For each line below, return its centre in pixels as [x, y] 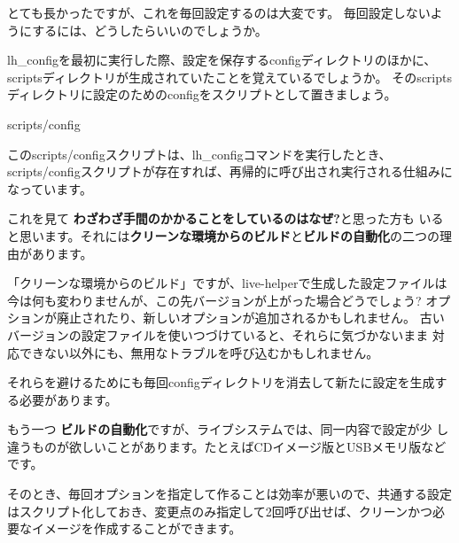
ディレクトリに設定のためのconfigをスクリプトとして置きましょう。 [202, 94]
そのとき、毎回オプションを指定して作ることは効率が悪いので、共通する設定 [230, 494]
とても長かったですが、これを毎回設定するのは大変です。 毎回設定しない [219, 12]
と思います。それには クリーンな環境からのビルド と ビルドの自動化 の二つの [223, 235]
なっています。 [50, 188]
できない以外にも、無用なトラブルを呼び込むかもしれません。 [199, 352]
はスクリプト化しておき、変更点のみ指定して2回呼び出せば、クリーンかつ [220, 511]
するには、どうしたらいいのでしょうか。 [150, 30]
